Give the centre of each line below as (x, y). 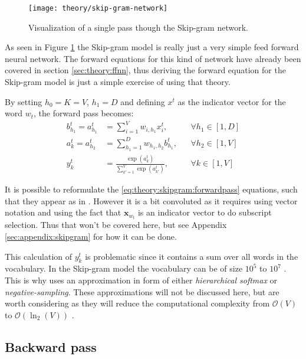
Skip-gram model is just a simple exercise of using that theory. (118, 82)
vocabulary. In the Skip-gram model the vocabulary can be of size (124, 268)
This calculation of (39, 256)
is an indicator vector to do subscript (205, 212)
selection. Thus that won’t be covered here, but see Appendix (116, 225)
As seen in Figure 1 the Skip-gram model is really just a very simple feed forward (152, 47)
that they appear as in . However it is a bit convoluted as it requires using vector (151, 200)
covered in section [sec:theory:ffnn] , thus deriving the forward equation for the (145, 70)
